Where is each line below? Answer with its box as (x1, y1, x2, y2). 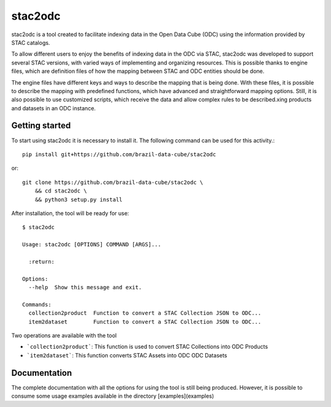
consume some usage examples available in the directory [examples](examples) (11, 392, 215, 400)
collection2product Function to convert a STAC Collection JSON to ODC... (28, 310, 262, 317)
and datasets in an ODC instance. (11, 104, 96, 112)
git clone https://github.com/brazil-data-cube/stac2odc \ (22, 178, 204, 186)
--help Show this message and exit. (28, 284, 142, 291)
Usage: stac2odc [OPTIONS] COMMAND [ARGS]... (22, 241, 162, 248)
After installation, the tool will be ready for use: (11, 209, 129, 217)
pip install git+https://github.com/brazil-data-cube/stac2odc (22, 151, 216, 158)
